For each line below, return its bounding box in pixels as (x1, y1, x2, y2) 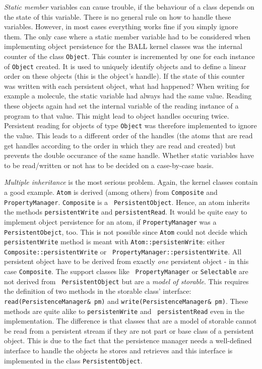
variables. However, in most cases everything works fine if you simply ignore (4, 21, 238, 32)
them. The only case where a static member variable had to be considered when (4, 31, 251, 41)
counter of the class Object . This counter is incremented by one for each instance (4, 50, 255, 61)
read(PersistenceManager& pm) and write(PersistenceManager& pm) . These (4, 295, 248, 306)
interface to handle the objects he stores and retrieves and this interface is (4, 345, 233, 356)
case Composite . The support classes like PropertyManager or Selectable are (4, 266, 248, 277)
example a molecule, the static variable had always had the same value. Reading (4, 90, 252, 101)
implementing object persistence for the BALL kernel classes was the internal (4, 41, 242, 51)
